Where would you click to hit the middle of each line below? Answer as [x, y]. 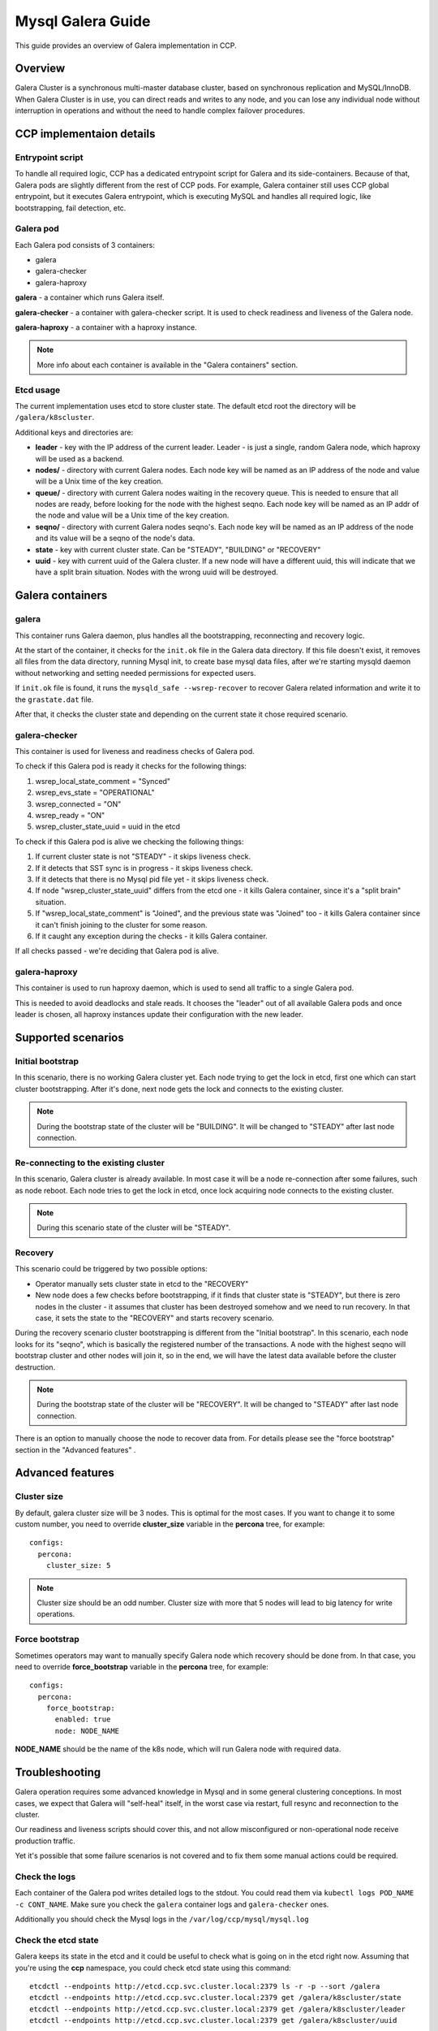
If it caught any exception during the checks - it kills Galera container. [151, 936]
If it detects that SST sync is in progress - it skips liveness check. [144, 868]
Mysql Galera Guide [83, 21]
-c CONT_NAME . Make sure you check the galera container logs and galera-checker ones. [172, 1904]
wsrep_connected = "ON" [78, 803]
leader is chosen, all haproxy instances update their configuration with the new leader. [159, 1015]
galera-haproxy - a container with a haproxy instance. [106, 327]
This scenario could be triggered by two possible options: [112, 1269]
